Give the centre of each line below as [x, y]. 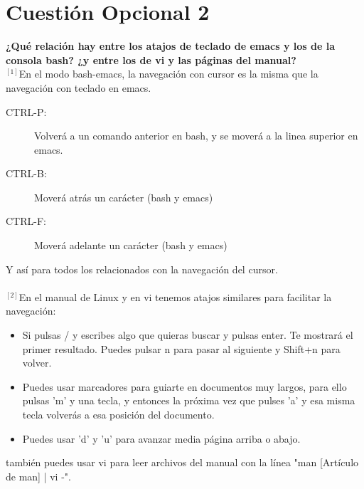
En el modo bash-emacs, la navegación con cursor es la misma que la [168, 74]
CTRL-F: [26, 221]
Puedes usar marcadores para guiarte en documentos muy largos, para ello [184, 386]
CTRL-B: [26, 173]
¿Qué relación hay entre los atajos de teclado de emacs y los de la [171, 46]
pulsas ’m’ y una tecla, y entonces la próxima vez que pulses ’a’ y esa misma [189, 400]
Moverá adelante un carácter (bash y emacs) [131, 245]
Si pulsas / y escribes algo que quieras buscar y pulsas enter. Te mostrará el [188, 335]
